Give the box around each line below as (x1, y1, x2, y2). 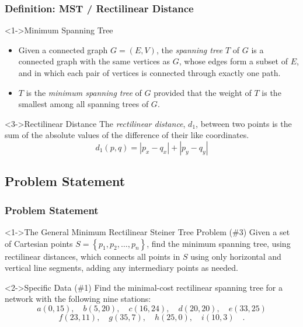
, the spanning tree (156, 43, 223, 56)
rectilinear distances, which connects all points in (5, 250, 180, 262)
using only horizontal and (190, 250, 281, 262)
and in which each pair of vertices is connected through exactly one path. (18, 67, 281, 78)
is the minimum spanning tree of (26, 86, 142, 98)
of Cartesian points (5, 237, 73, 249)
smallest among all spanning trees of (18, 98, 149, 110)
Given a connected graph (18, 43, 108, 56)
